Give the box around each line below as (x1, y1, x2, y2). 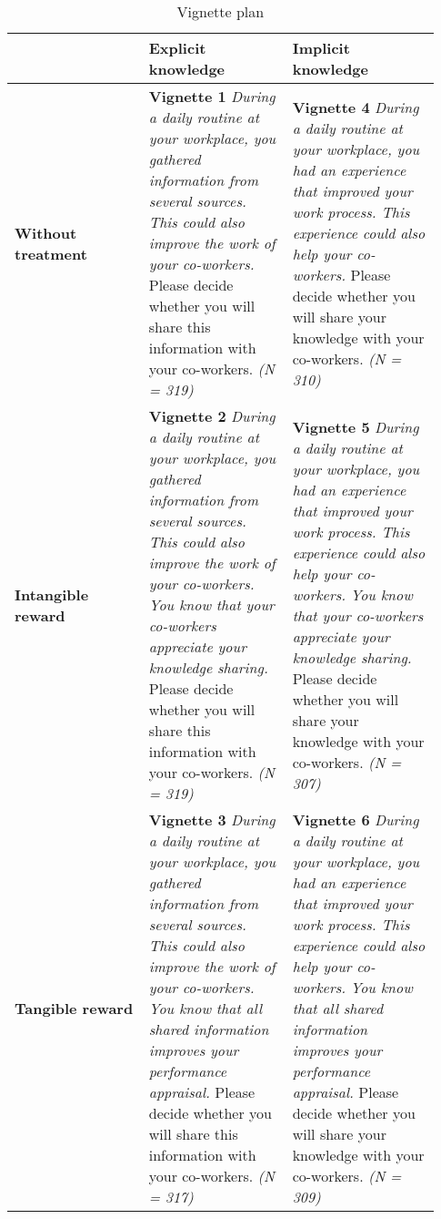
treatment (15, 242, 87, 264)
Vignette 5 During (292, 415, 419, 437)
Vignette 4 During (292, 96, 419, 118)
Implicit (292, 37, 350, 58)
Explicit (148, 37, 206, 58)
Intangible (15, 583, 89, 605)
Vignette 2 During (148, 405, 276, 426)
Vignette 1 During (148, 86, 276, 107)
